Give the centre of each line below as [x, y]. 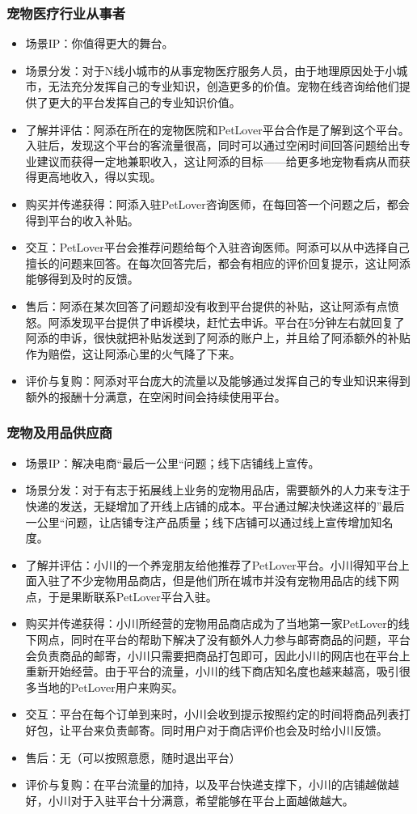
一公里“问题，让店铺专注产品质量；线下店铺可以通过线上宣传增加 [198, 521]
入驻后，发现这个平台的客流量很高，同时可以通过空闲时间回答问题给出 [212, 145]
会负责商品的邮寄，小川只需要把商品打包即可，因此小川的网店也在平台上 [218, 655]
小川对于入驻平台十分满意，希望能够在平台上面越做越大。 [201, 800]
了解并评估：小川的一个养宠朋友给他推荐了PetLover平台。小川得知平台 [212, 564]
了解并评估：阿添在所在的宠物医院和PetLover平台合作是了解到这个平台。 [217, 129]
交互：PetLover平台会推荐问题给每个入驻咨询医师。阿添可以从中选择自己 [217, 247]
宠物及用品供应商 [59, 432]
